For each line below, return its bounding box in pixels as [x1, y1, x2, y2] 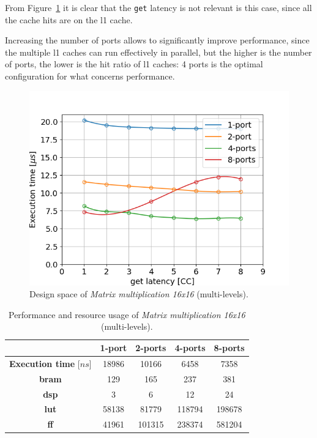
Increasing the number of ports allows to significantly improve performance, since [5, 34, 310, 46]
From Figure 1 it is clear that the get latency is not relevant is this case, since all [5, 1, 312, 13]
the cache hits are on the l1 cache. [5, 13, 133, 26]
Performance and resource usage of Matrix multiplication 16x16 [8, 308, 245, 321]
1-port [100, 341, 127, 354]
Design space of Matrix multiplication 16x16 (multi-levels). [29, 288, 248, 300]
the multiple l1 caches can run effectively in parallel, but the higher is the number [5, 45, 312, 58]
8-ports [214, 341, 245, 354]
